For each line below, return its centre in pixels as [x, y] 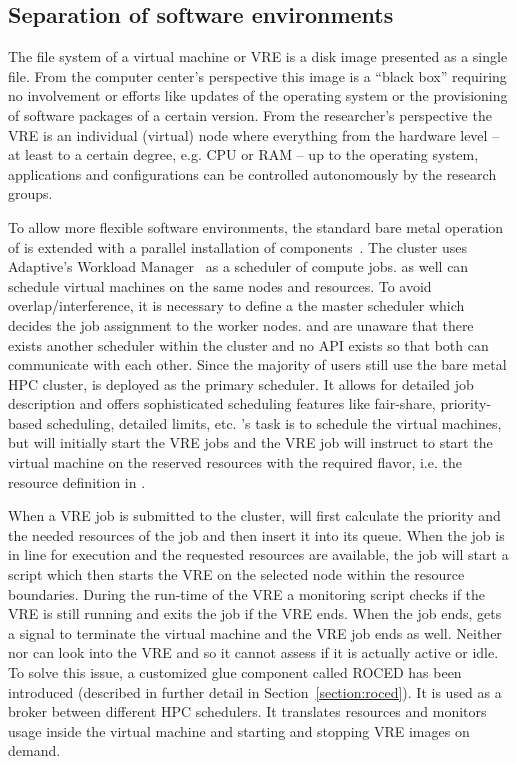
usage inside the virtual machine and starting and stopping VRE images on [239, 730]
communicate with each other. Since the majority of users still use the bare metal [257, 364]
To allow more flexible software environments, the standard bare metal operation [256, 226]
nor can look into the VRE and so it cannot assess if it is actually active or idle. [253, 652]
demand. [34, 750]
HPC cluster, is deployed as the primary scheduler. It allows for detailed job [241, 383]
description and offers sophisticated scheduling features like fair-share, [222, 403]
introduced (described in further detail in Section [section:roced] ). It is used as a [255, 691]
